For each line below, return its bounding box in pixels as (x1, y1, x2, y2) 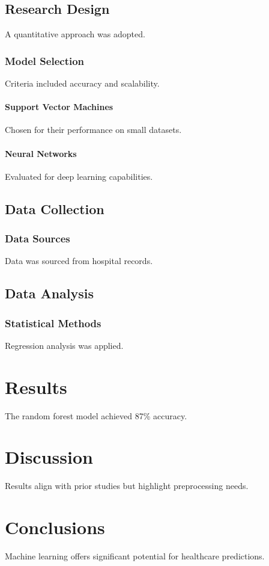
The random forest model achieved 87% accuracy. (5, 409, 187, 422)
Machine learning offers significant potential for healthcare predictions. (5, 550, 265, 562)
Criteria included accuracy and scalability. (5, 77, 160, 90)
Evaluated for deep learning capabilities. (5, 170, 153, 182)
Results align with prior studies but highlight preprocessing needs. (5, 479, 249, 492)
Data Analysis (5, 284, 94, 303)
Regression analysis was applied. (5, 339, 124, 351)
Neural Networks (5, 147, 77, 159)
